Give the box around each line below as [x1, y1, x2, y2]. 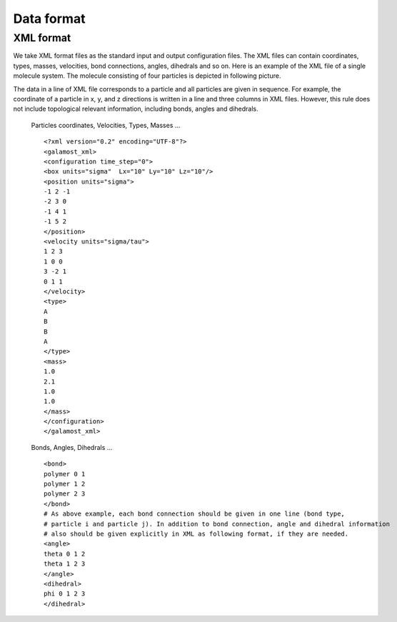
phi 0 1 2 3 [44, 590, 86, 598]
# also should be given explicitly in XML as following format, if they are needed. [44, 529, 349, 538]
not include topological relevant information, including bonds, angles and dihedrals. [13, 104, 258, 114]
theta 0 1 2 [44, 550, 86, 558]
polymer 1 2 [44, 480, 86, 488]
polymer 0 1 [44, 470, 86, 478]
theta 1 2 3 [44, 560, 86, 568]
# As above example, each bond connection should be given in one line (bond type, [44, 510, 346, 518]
